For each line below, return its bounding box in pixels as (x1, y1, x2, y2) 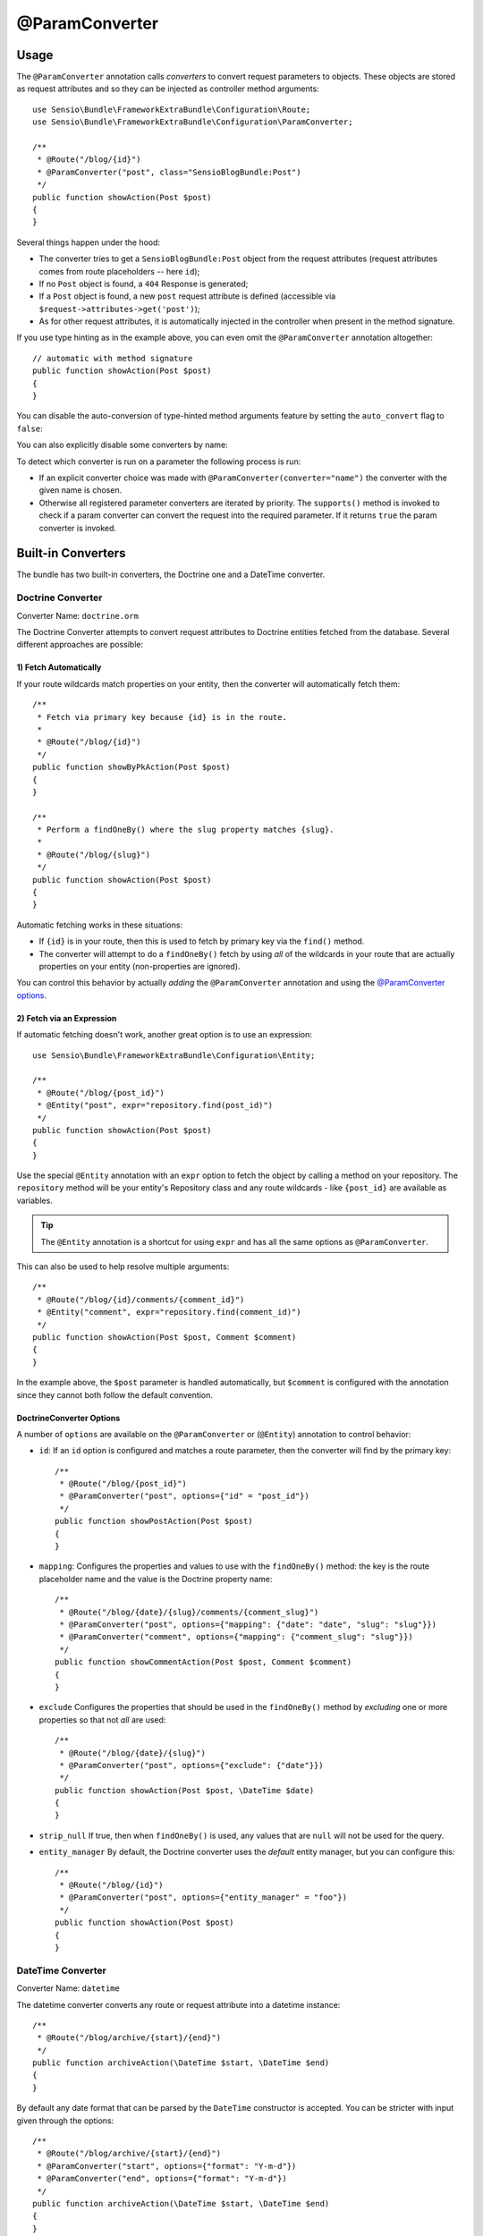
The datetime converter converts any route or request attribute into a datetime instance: (16, 1999, 341, 2010)
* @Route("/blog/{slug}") (37, 850, 151, 860)
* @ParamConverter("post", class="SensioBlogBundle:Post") (37, 166, 301, 177)
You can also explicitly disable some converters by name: (16, 439, 228, 451)
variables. (16, 1195, 53, 1206)
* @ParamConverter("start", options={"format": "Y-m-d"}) (37, 2161, 297, 2171)
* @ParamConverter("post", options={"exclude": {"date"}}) (59, 1760, 324, 1770)
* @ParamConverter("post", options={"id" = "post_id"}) (59, 1491, 310, 1502)
